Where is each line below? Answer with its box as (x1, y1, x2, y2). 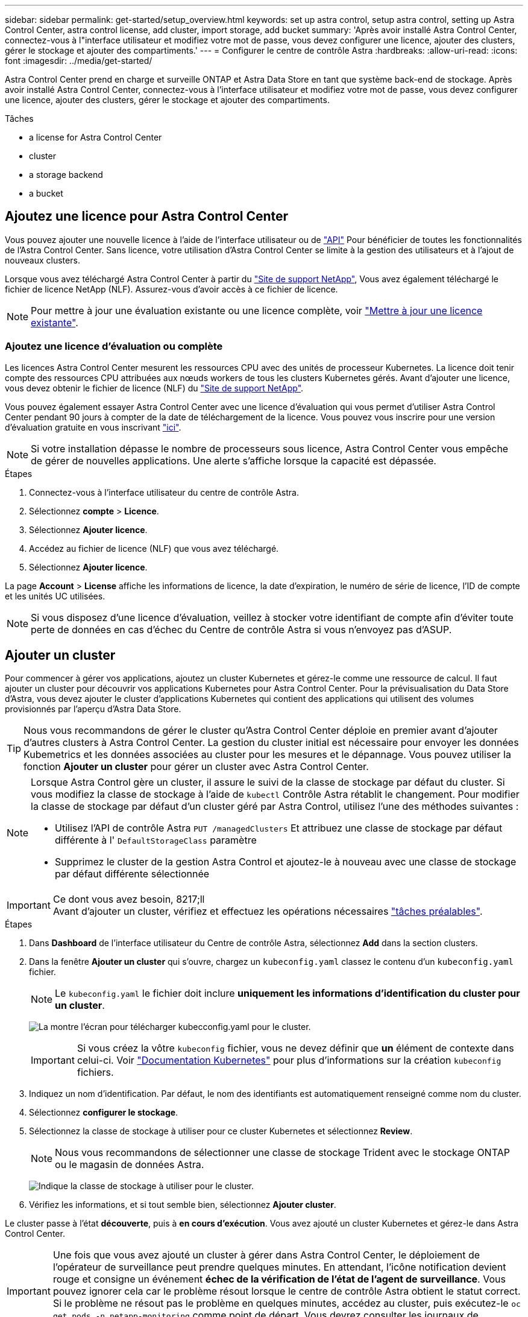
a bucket (29, 188, 63, 198)
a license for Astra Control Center (29, 132, 162, 142)
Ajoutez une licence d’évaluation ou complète (5, 340, 223, 353)
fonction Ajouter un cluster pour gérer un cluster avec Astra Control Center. (24, 760, 369, 773)
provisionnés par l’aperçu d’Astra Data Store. (5, 704, 181, 715)
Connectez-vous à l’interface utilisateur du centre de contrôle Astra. (29, 487, 299, 497)
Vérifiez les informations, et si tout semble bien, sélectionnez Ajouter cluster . (29, 1199, 336, 1210)
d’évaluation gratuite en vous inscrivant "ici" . (5, 422, 181, 432)
